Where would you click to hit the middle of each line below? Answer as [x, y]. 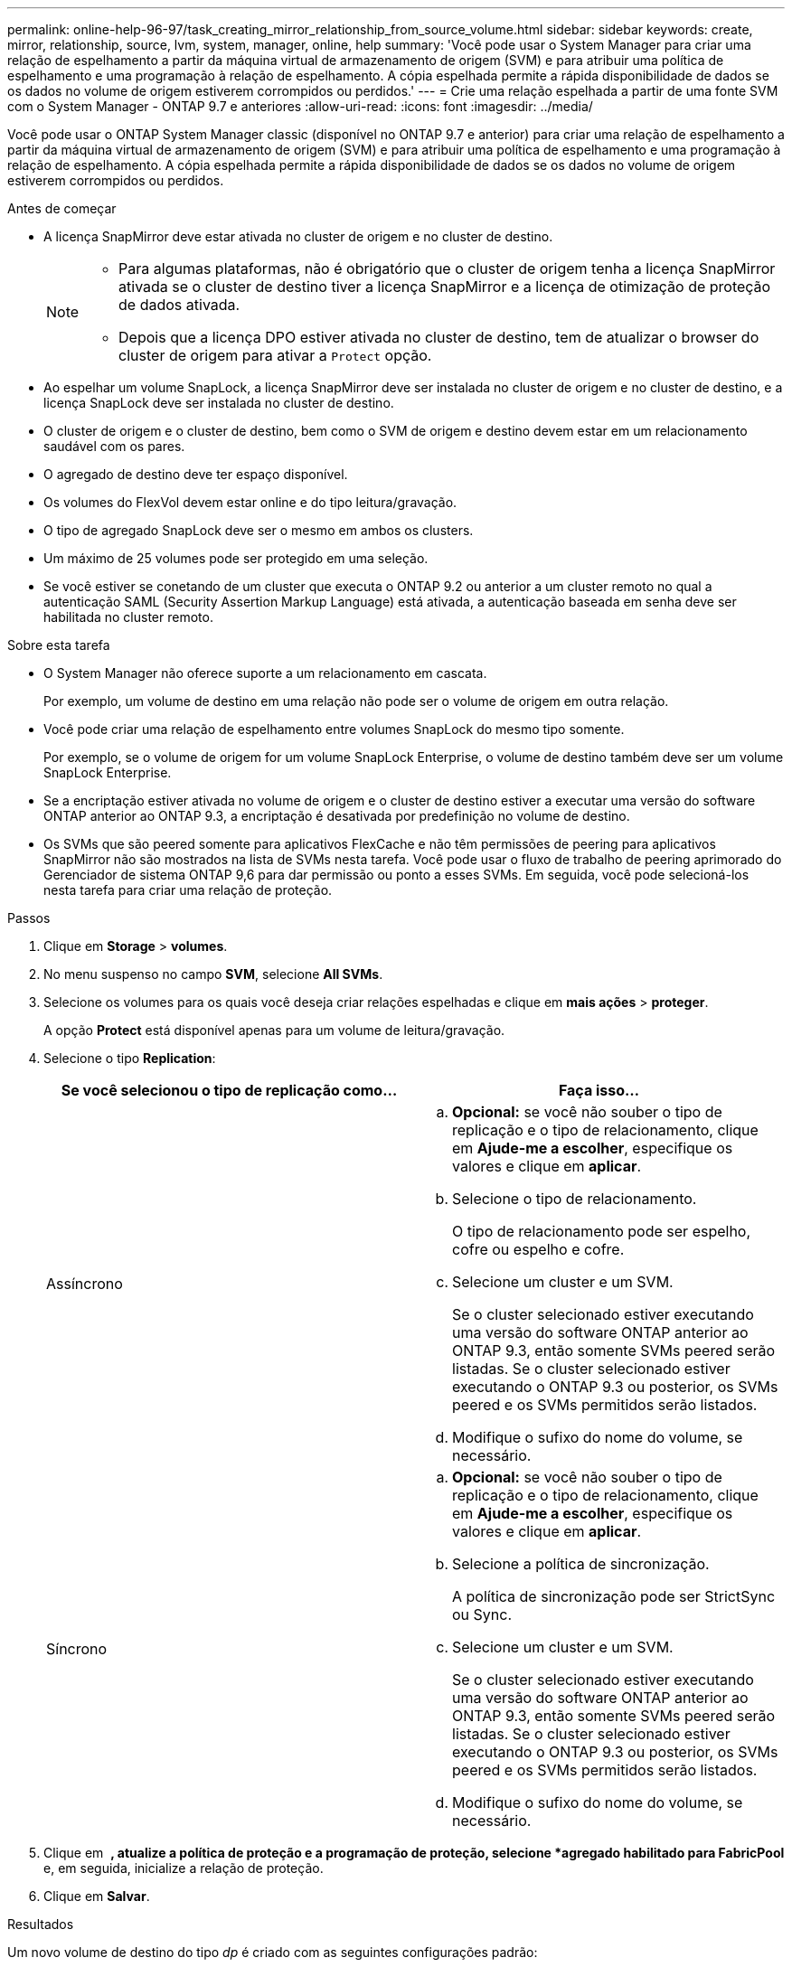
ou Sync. [482, 1614]
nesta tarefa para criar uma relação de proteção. [188, 890]
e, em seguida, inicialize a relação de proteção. [184, 1868]
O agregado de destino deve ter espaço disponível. [196, 474]
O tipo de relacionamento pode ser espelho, [602, 1231]
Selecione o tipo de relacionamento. [575, 1199]
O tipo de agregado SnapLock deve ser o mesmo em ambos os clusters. [259, 530]
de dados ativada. [179, 305]
